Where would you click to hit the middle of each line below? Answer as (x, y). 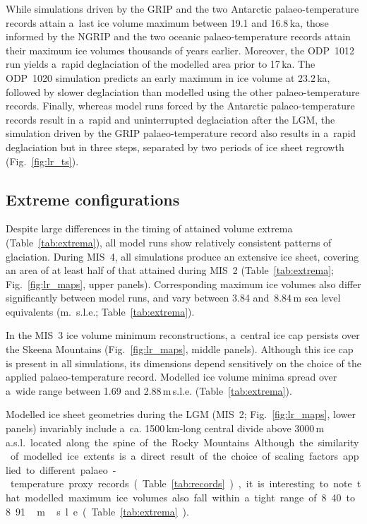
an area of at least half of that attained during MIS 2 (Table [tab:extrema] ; (170, 270)
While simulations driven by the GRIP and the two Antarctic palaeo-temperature (182, 8)
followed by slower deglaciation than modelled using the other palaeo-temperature (183, 91)
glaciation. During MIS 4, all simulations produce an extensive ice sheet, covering (182, 256)
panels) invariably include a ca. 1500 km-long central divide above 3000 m (165, 428)
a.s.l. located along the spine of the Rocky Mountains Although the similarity (182, 442)
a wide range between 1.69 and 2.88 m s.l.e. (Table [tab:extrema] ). (149, 390)
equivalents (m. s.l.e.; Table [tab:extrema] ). (100, 311)
